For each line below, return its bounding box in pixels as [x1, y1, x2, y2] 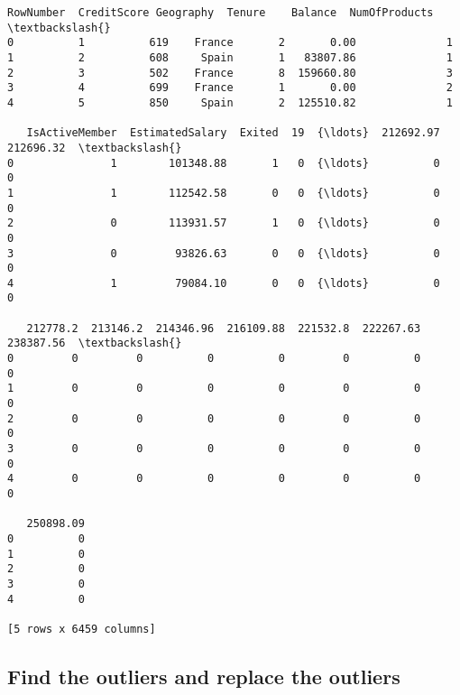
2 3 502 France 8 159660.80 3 [7, 66, 453, 79]
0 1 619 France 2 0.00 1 [7, 36, 453, 50]
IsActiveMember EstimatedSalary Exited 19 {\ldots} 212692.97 [26, 126, 440, 140]
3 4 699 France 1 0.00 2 [7, 81, 453, 95]
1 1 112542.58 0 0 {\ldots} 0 [7, 186, 440, 199]
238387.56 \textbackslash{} [7, 337, 182, 350]
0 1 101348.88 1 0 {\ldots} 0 [7, 156, 440, 170]
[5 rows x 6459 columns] [7, 622, 156, 635]
